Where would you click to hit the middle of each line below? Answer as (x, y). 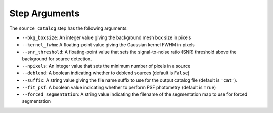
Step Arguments (44, 13)
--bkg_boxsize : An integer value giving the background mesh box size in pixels (106, 37)
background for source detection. (57, 59)
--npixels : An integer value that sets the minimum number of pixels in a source (106, 66)
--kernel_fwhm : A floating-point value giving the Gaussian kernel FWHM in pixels (108, 45)
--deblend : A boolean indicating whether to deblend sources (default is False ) (106, 73)
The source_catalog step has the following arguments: (69, 28)
